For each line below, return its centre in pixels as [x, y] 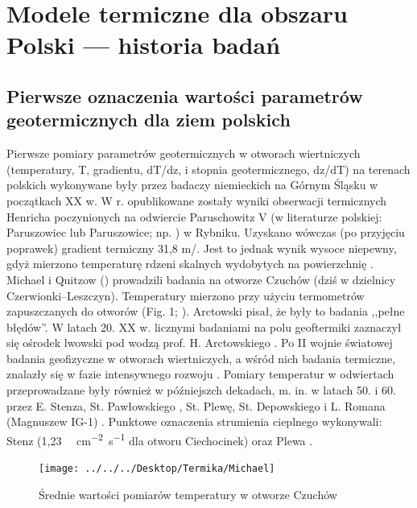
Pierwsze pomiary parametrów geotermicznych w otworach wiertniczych [184, 153]
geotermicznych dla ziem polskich [149, 120]
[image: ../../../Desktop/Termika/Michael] [157, 469]
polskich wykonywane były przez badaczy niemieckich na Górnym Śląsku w [192, 185]
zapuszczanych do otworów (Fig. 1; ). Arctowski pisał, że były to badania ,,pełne [206, 311]
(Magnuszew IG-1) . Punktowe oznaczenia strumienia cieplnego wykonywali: [194, 421]
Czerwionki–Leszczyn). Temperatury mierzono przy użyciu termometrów [186, 295]
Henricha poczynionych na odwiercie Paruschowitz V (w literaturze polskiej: [194, 216]
